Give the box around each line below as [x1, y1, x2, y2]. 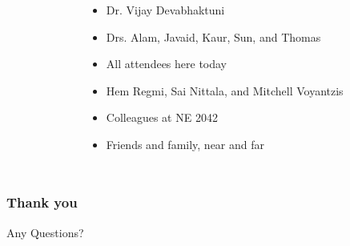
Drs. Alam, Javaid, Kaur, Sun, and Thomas [106, 28, 321, 45]
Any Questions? [6, 224, 84, 240]
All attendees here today [106, 55, 227, 72]
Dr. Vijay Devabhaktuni [106, 2, 225, 18]
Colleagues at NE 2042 [106, 109, 218, 126]
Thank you [6, 192, 78, 212]
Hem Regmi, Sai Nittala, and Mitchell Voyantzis [106, 82, 344, 99]
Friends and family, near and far [106, 135, 265, 152]
